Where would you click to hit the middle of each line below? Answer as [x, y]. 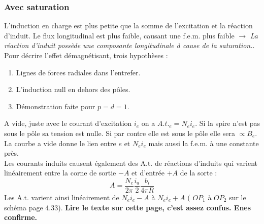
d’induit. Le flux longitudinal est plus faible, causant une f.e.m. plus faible [119, 35]
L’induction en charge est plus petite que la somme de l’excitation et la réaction [128, 26]
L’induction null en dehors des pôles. [73, 89]
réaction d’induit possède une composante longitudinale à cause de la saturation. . [129, 45]
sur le [238, 197]
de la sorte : [199, 173]
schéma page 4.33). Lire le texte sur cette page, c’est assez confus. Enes [128, 207]
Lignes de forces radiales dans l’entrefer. [78, 72]
